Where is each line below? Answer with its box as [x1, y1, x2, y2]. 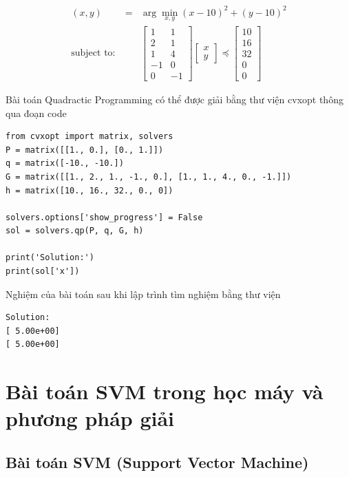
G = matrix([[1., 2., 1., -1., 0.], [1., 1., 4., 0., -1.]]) [6, 171, 292, 182]
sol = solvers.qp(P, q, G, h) [6, 226, 144, 236]
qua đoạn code [6, 105, 67, 120]
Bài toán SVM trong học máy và [6, 377, 324, 405]
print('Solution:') [6, 253, 94, 263]
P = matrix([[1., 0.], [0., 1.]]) [6, 145, 164, 155]
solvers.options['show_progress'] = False [6, 212, 203, 222]
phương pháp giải [6, 404, 175, 432]
